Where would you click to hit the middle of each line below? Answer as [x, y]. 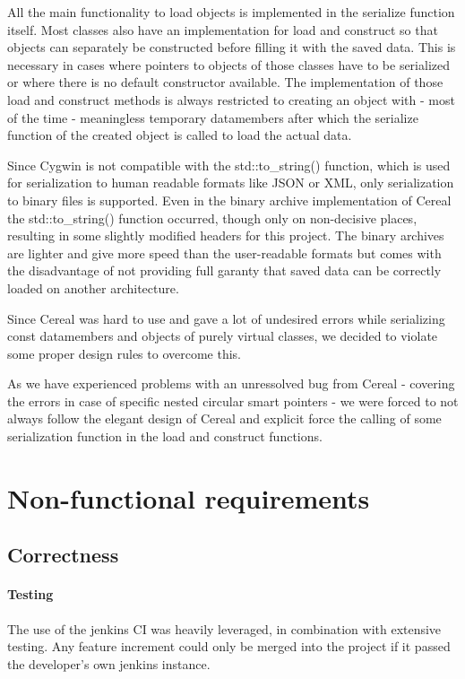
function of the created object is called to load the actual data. [180, 135]
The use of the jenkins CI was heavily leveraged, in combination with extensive [224, 628]
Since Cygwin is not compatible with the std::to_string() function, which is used [229, 165]
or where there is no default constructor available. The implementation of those [225, 82]
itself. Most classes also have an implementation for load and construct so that [223, 29]
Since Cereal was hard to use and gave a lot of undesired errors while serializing [226, 318]
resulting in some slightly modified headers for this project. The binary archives [226, 235]
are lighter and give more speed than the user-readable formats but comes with [224, 252]
